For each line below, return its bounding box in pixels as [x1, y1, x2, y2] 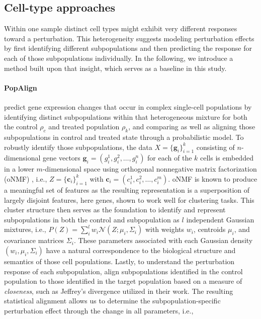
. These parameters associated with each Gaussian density [73, 235, 253, 246]
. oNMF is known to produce [168, 173, 257, 184]
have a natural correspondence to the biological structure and [46, 245, 236, 255]
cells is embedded [200, 152, 253, 163]
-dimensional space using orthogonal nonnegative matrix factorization [42, 164, 257, 174]
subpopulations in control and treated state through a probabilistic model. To [4, 131, 244, 142]
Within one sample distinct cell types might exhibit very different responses [4, 23, 237, 34]
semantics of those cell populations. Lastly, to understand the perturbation [4, 256, 235, 266]
